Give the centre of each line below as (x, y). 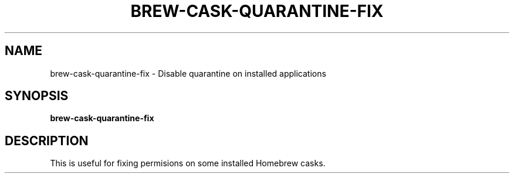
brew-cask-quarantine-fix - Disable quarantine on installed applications (188, 73)
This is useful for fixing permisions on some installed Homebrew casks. (188, 163)
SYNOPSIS (37, 96)
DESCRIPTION (47, 141)
